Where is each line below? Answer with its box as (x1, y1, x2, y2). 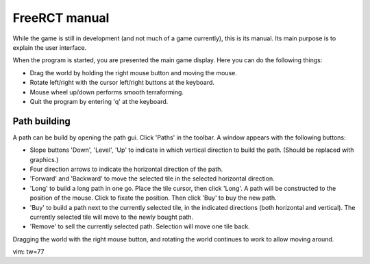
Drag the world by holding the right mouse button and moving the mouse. (29, 68, 238, 77)
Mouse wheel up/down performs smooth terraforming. (29, 88, 184, 96)
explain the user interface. (12, 43, 87, 51)
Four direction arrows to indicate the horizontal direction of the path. (29, 165, 223, 173)
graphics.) (29, 155, 59, 163)
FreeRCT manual (12, 10, 110, 25)
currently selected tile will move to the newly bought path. (29, 213, 194, 221)
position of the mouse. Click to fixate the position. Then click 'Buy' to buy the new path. (29, 194, 277, 202)
